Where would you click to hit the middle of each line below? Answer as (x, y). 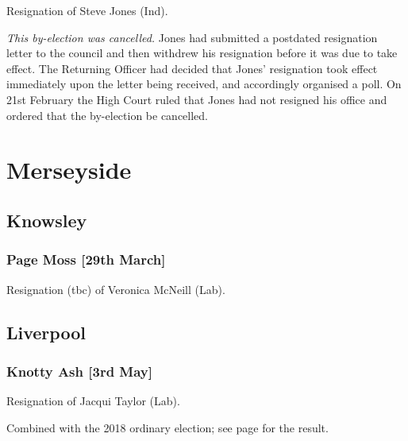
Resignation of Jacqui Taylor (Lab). (93, 401)
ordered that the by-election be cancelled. (108, 115)
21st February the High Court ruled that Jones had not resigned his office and (197, 99)
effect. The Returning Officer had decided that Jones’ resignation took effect (192, 68)
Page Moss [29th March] (86, 259)
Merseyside (69, 170)
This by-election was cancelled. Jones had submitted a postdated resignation (192, 37)
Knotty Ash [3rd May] (79, 371)
